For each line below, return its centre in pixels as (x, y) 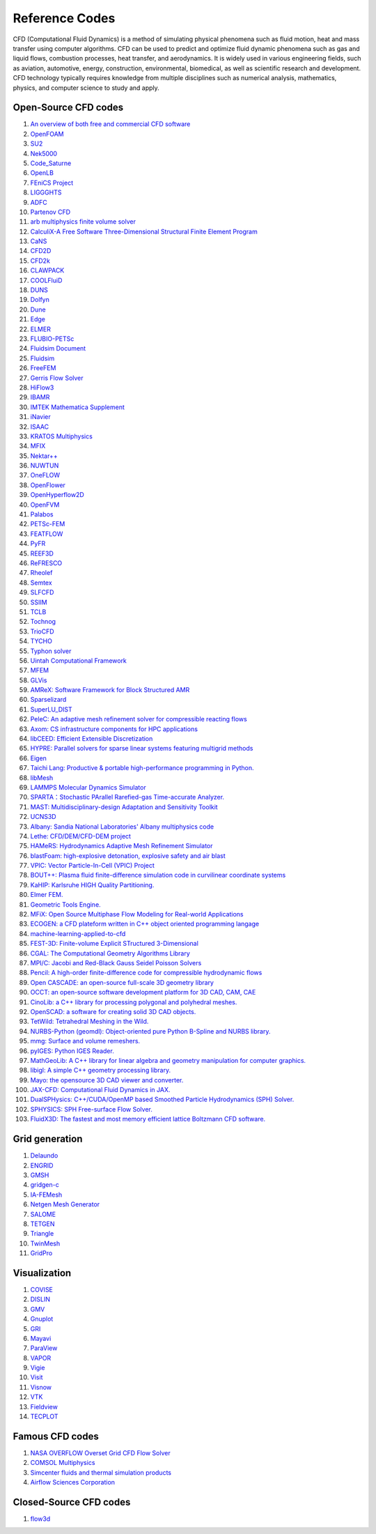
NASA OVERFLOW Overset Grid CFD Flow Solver (100, 1452)
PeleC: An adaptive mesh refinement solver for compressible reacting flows (139, 719)
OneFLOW (45, 475)
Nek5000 (44, 153)
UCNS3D (43, 817)
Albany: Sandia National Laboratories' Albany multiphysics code (122, 827)
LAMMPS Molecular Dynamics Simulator (88, 787)
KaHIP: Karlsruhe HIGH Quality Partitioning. (92, 884)
